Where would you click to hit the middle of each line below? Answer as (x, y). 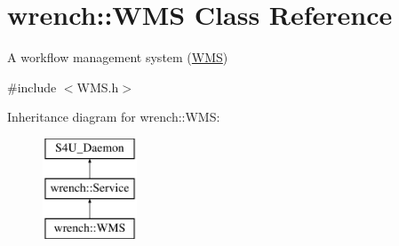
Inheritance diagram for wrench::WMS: (114, 117)
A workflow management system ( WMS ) (118, 57)
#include (32, 87)
